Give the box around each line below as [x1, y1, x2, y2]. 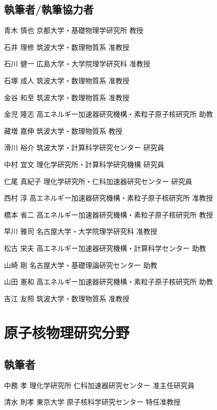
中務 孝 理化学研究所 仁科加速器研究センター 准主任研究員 [4, 380, 195, 390]
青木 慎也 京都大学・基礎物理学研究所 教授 [4, 25, 144, 35]
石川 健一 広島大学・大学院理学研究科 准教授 [4, 58, 151, 69]
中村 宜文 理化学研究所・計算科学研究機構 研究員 [4, 159, 165, 169]
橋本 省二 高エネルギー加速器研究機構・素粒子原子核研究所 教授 [4, 209, 214, 219]
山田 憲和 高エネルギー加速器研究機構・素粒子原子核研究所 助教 [4, 276, 214, 287]
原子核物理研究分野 [4, 322, 130, 343]
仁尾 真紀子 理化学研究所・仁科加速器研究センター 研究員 [4, 176, 193, 186]
